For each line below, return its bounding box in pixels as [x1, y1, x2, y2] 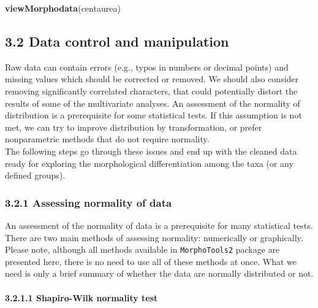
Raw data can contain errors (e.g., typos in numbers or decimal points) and [5, 60, 289, 73]
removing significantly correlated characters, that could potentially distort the [5, 84, 298, 97]
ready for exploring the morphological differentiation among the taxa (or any [5, 156, 293, 169]
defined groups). [5, 169, 66, 182]
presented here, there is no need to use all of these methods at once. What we [5, 255, 297, 268]
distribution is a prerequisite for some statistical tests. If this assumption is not [5, 109, 302, 121]
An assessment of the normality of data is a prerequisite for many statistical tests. [5, 218, 313, 231]
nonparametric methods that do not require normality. [5, 133, 210, 145]
